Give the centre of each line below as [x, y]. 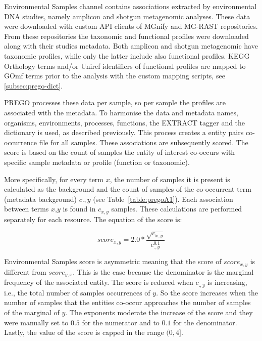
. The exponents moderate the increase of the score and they [159, 312]
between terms [27, 209]
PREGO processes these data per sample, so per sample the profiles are [115, 102]
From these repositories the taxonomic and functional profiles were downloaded [126, 36]
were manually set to [36, 322]
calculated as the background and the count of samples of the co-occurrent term [128, 189]
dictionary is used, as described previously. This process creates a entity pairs [124, 132]
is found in [79, 209]
